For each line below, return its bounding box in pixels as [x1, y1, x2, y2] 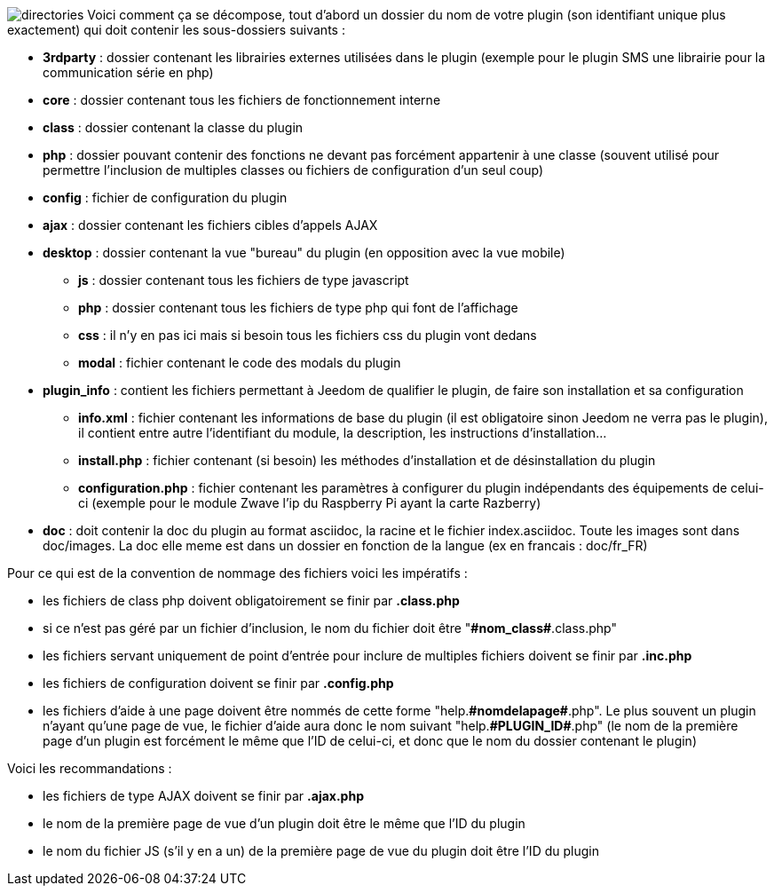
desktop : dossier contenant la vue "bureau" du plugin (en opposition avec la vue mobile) [43, 245, 565, 260]
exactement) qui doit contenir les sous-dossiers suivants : [7, 22, 345, 37]
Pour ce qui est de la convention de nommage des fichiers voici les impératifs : [7, 565, 468, 581]
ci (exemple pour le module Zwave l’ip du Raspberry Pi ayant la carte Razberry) [78, 495, 541, 510]
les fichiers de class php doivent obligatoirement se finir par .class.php [43, 593, 460, 608]
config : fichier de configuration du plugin [43, 190, 288, 205]
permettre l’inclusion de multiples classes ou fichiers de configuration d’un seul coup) [43, 162, 544, 178]
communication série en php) [43, 65, 214, 80]
